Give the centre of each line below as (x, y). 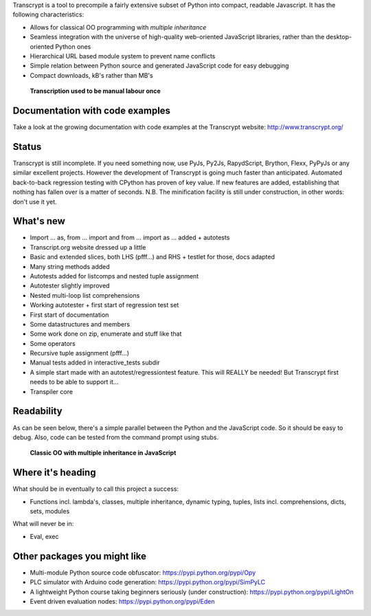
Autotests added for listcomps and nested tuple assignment (114, 276)
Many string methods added (70, 266)
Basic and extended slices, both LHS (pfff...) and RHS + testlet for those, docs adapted (152, 257)
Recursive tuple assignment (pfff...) (80, 353)
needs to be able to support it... (74, 382)
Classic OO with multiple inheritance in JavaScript (103, 453)
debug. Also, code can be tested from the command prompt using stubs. (116, 437)
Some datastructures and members (80, 324)
